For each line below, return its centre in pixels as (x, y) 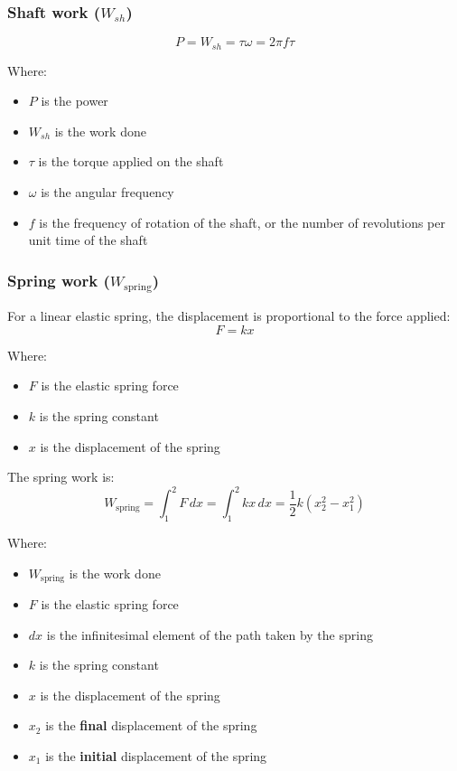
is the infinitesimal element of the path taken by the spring (210, 634)
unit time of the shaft (88, 240)
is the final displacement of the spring (151, 725)
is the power (75, 101)
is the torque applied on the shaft (131, 161)
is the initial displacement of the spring (156, 756)
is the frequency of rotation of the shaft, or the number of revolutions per (242, 222)
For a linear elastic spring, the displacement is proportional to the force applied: (229, 316)
